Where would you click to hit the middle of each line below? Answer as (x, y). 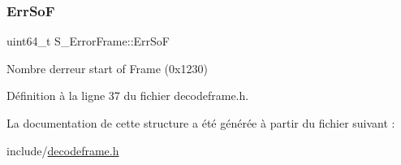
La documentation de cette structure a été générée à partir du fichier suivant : (201, 123)
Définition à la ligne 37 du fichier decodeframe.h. (128, 96)
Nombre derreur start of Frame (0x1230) (107, 68)
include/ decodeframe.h (63, 150)
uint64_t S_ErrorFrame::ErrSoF (88, 41)
